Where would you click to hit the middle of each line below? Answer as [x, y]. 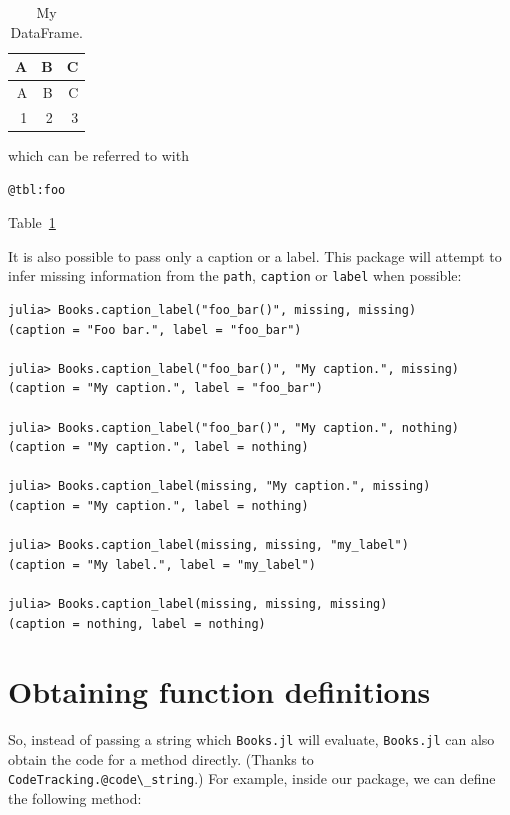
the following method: [75, 798]
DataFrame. [46, 31]
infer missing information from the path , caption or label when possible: [235, 275]
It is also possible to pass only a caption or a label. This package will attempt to [255, 255]
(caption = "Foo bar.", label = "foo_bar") [155, 329]
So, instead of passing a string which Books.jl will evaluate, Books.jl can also [251, 739]
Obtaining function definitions [219, 691]
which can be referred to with [98, 154]
